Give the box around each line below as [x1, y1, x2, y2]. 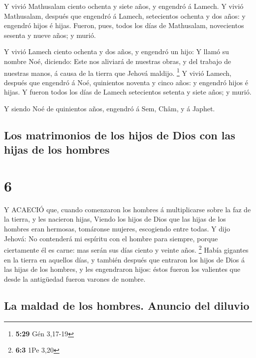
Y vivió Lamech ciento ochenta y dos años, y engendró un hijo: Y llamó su [4, 46, 229, 57]
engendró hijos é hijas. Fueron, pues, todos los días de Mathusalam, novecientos [4, 20, 244, 31]
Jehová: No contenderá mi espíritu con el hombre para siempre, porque [4, 233, 218, 243]
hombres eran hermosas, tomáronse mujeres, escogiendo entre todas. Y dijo [4, 224, 230, 234]
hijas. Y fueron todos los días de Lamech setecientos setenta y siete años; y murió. [4, 87, 252, 97]
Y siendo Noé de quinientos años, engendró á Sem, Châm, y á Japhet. [4, 103, 215, 113]
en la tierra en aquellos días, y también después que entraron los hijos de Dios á [4, 254, 245, 264]
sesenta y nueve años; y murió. [4, 30, 96, 40]
